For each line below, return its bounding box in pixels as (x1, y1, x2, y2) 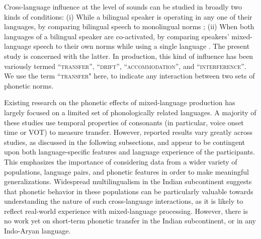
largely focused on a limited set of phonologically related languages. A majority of (4, 107, 256, 117)
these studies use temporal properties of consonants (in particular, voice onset (4, 117, 244, 127)
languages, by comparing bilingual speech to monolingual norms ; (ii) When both (4, 21, 254, 32)
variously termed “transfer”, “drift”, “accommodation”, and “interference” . (4, 60, 246, 71)
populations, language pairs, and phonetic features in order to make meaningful (4, 166, 249, 177)
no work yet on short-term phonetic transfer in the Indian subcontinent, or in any (4, 215, 256, 226)
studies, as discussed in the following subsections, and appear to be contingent (4, 136, 245, 147)
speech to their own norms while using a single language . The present (33, 41, 250, 51)
